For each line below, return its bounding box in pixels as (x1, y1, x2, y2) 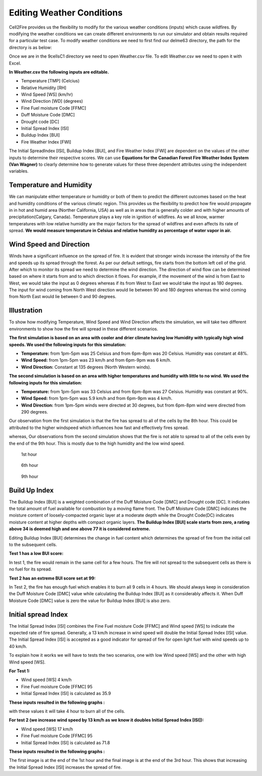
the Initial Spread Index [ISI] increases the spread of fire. (9, 764, 122, 770)
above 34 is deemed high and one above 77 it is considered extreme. (9, 526, 150, 532)
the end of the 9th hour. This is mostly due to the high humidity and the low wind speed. (9, 440, 185, 446)
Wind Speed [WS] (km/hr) (21, 92, 73, 97)
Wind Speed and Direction (9, 240, 90, 249)
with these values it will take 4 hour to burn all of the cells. (9, 708, 126, 714)
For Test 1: (9, 668, 31, 674)
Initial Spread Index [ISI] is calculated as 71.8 (21, 740, 110, 745)
